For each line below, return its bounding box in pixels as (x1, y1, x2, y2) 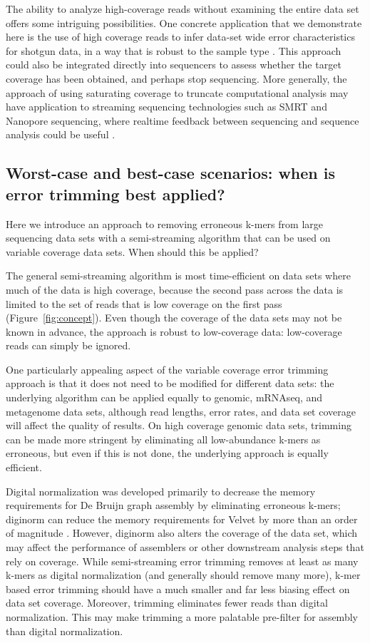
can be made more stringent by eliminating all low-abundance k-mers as (6, 431, 321, 446)
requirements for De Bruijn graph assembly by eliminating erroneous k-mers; (6, 498, 341, 513)
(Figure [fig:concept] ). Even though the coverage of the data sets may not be (6, 310, 342, 325)
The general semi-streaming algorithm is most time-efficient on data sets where (6, 268, 351, 283)
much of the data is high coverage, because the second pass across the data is (6, 282, 344, 297)
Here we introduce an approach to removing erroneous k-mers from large (6, 216, 323, 231)
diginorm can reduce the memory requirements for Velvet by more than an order (6, 511, 358, 526)
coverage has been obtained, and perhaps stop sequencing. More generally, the (6, 71, 347, 86)
